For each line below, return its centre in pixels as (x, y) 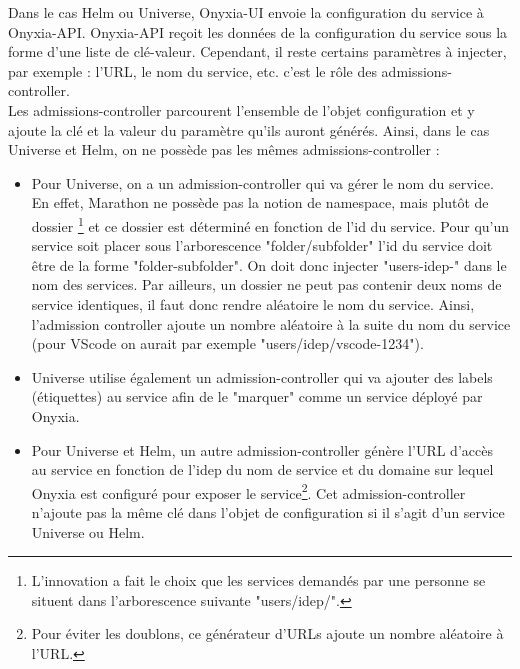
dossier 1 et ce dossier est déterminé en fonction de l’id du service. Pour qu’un (270, 224)
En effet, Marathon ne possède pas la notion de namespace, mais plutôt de (260, 202)
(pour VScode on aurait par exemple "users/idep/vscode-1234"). (227, 343)
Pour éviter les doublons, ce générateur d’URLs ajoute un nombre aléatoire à (267, 633)
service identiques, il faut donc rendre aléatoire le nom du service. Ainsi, (253, 303)
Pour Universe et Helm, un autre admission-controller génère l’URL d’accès (262, 449)
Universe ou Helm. (88, 531)
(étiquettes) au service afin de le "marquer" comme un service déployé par (257, 396)
